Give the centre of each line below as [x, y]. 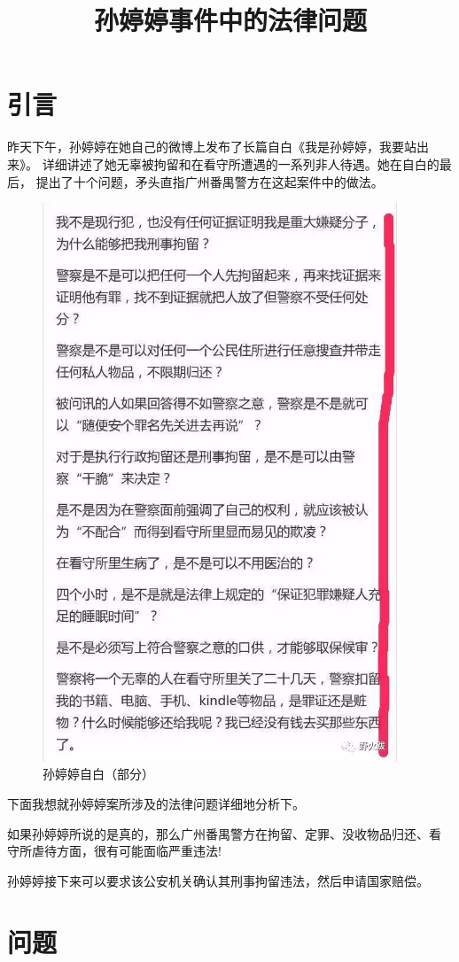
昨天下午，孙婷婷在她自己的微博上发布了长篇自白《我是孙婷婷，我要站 [212, 147]
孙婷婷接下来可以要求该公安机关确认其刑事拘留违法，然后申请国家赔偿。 [218, 880]
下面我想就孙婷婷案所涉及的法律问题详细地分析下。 [156, 803]
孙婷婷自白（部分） [98, 774]
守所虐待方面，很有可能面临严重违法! [114, 851]
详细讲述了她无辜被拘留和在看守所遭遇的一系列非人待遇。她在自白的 [241, 163]
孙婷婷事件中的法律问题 [230, 20]
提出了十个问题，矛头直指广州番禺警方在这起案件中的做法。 [210, 181]
